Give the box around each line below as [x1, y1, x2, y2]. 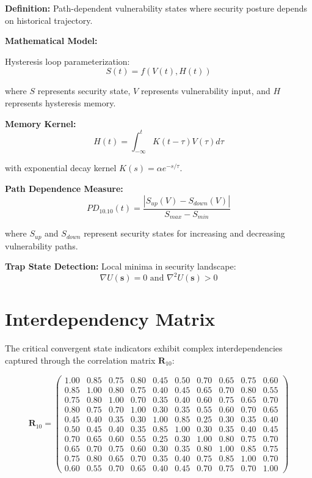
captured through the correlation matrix [5, 353, 156, 366]
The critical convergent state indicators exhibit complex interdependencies [5, 342, 283, 355]
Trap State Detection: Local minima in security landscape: [5, 260, 236, 273]
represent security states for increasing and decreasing [84, 227, 285, 240]
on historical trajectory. [5, 13, 93, 26]
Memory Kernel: [5, 117, 76, 130]
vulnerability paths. [5, 239, 78, 252]
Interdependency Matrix [5, 306, 216, 331]
